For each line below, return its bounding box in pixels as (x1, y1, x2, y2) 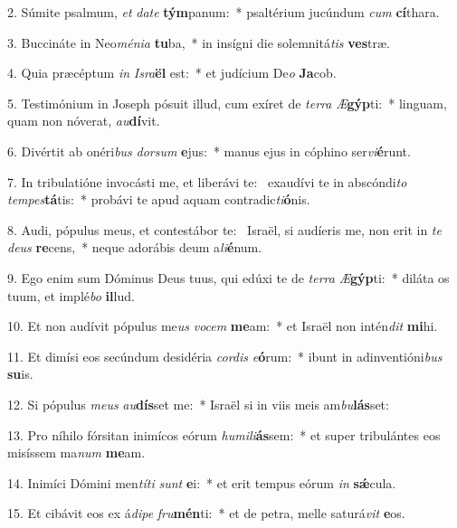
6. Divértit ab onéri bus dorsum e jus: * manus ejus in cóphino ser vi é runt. (7, 141, 411, 160)
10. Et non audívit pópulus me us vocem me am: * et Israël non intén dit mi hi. (7, 316, 438, 335)
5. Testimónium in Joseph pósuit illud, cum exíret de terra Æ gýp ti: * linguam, (7, 93, 447, 112)
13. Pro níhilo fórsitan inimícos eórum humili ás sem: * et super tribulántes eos (7, 425, 441, 444)
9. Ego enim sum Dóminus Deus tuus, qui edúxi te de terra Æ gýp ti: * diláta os (7, 268, 450, 287)
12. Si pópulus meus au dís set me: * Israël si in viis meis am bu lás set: (7, 394, 389, 413)
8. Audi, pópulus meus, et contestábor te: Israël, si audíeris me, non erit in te (7, 220, 442, 239)
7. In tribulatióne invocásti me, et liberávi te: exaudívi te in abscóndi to (7, 172, 407, 191)
